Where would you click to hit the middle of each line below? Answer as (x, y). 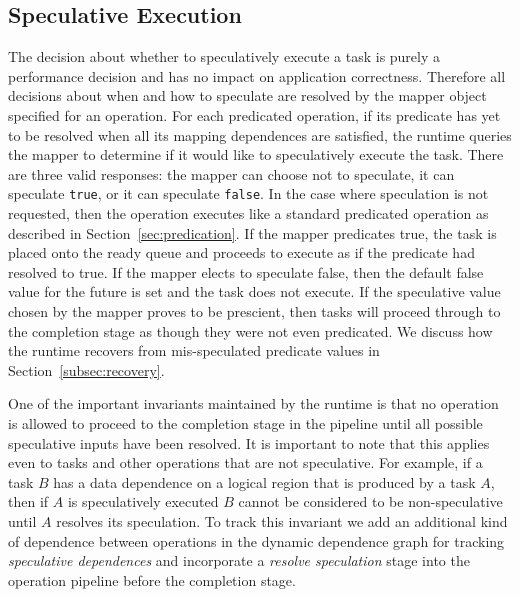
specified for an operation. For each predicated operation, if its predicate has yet (254, 114)
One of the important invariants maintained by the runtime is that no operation (253, 403)
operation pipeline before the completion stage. (152, 579)
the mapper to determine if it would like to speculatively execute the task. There (256, 154)
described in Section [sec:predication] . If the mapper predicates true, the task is (252, 232)
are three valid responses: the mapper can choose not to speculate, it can (231, 173)
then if (28, 501)
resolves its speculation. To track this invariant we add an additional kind (282, 520)
